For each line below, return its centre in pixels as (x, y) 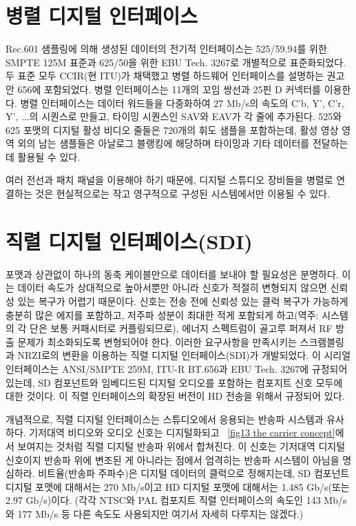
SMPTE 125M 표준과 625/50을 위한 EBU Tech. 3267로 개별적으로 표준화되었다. (176, 62)
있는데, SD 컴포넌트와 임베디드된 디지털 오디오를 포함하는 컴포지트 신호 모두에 (174, 382)
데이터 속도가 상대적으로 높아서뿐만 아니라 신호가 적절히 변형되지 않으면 (172, 288)
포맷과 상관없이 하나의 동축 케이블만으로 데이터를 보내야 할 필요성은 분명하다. (172, 274)
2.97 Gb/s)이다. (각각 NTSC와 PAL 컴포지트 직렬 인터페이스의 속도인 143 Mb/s (176, 500)
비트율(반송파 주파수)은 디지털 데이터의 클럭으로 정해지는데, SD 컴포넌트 (194, 473)
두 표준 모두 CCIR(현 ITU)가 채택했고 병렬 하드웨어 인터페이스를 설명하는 (165, 76)
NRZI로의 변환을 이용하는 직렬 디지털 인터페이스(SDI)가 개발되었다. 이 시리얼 (184, 355)
